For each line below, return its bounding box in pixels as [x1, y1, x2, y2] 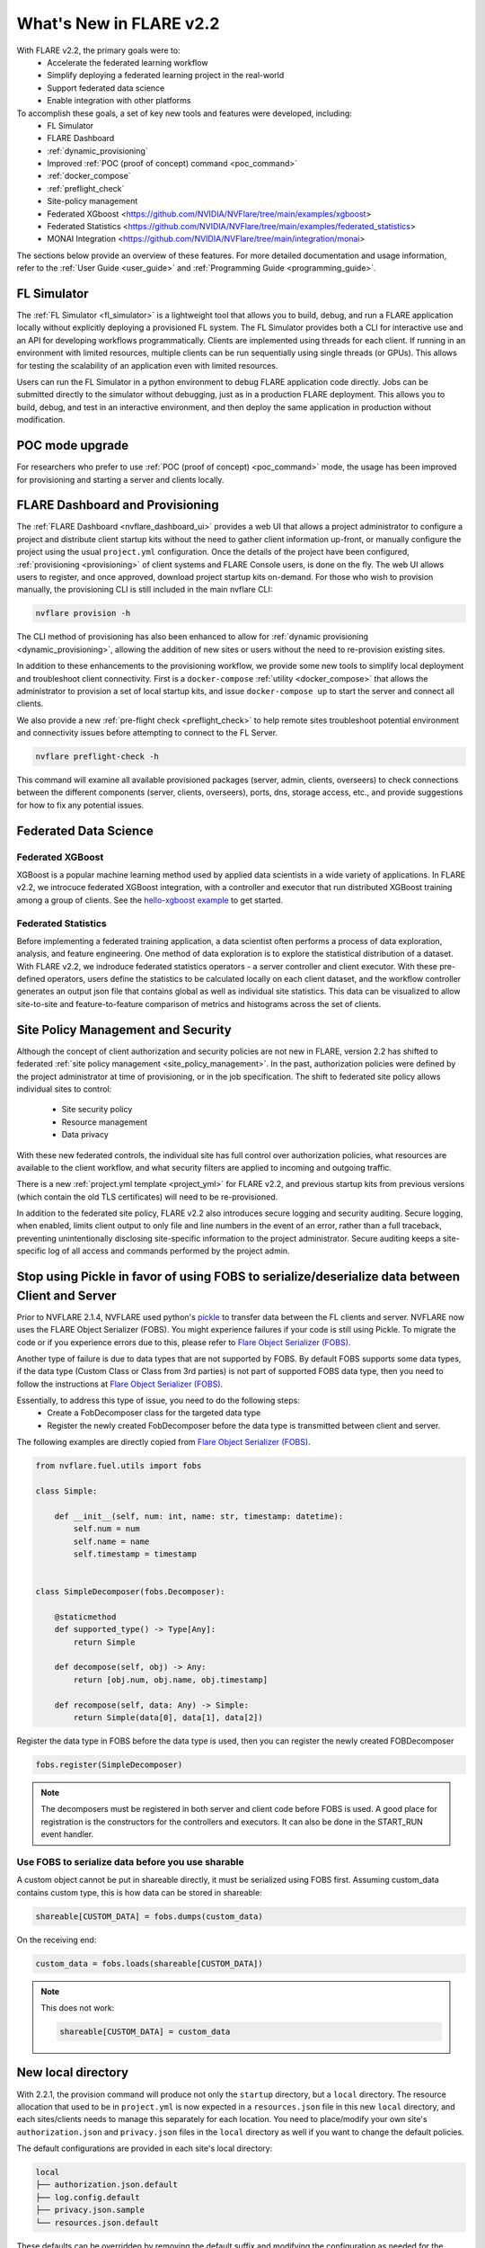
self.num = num [73, 1524, 141, 1534]
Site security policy [61, 1104, 133, 1115]
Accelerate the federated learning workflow [47, 57, 208, 67]
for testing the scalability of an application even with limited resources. [16, 360, 278, 370]
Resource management [61, 1116, 148, 1128]
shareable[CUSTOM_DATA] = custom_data [59, 2027, 231, 2037]
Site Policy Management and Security [16, 1021, 233, 1038]
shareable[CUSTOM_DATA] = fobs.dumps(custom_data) [35, 1911, 264, 1922]
